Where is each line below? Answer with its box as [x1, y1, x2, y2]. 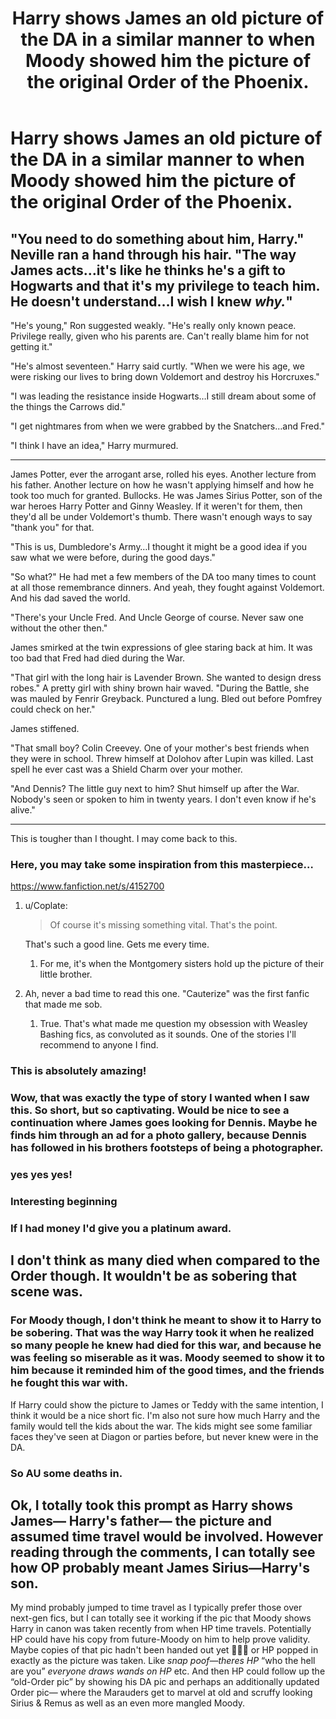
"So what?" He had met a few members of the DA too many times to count [10, 571, 317, 582]
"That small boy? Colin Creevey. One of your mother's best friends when [10, 742, 310, 754]
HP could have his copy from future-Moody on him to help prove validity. [10, 1633, 311, 1646]
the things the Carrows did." [10, 401, 126, 412]
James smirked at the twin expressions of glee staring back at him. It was [10, 642, 313, 653]
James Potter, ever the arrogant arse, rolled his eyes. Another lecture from [10, 468, 317, 480]
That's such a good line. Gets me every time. [24, 938, 210, 951]
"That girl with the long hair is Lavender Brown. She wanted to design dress [10, 672, 322, 683]
